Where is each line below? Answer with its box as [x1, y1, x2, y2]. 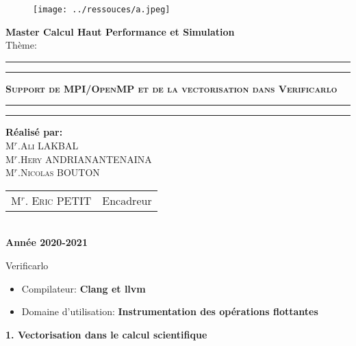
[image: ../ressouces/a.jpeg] [33, 5, 170, 14]
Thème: [5, 38, 37, 52]
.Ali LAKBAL [18, 138, 79, 153]
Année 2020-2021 [5, 235, 88, 249]
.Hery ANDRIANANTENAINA [18, 151, 152, 166]
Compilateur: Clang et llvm [21, 281, 146, 295]
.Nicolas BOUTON [18, 165, 100, 180]
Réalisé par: [5, 125, 63, 139]
